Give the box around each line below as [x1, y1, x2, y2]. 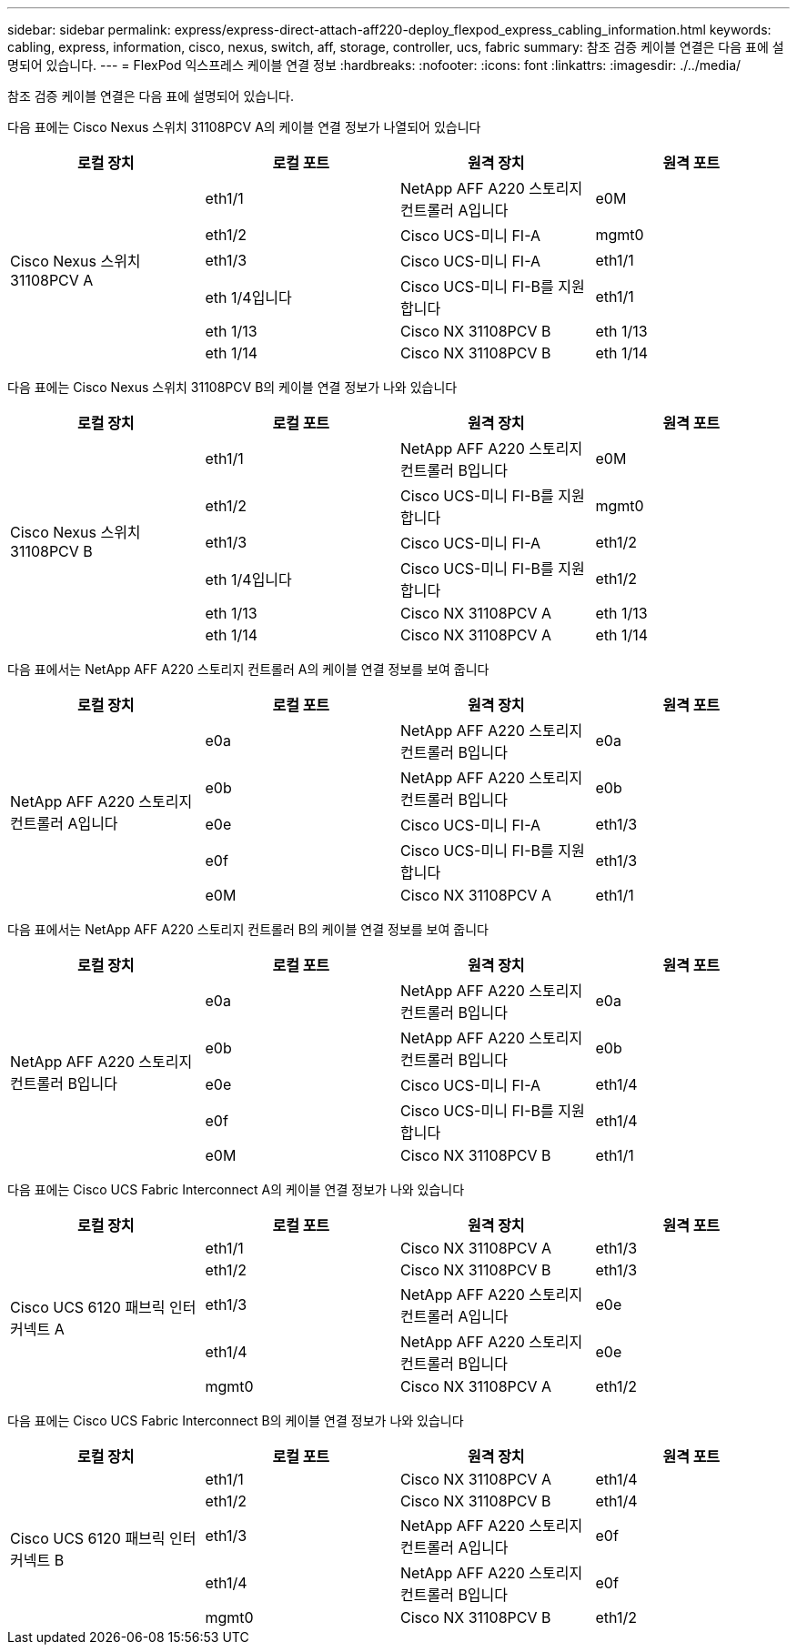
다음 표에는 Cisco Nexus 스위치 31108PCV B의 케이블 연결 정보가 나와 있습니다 [7, 379, 458, 395]
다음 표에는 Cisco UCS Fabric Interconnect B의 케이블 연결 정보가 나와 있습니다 [7, 1413, 464, 1428]
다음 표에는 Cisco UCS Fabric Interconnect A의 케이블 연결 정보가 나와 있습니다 [7, 1182, 465, 1197]
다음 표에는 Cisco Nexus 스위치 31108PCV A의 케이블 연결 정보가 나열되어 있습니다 [7, 119, 481, 135]
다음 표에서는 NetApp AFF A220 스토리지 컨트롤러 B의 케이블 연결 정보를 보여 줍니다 [7, 922, 489, 937]
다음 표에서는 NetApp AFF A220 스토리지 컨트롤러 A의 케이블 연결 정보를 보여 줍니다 [7, 661, 489, 677]
